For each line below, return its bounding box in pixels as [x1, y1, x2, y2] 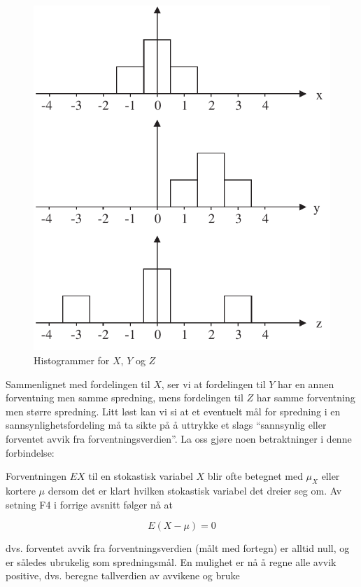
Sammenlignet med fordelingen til [6, 376, 150, 391]
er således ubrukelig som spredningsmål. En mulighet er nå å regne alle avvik [6, 554, 337, 569]
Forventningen [6, 469, 66, 483]
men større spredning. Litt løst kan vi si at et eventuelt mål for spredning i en [6, 403, 341, 418]
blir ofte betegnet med [207, 469, 303, 483]
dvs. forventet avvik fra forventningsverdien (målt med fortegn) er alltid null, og [6, 541, 350, 555]
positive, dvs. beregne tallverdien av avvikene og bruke [6, 568, 240, 583]
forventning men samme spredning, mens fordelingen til [6, 390, 243, 405]
